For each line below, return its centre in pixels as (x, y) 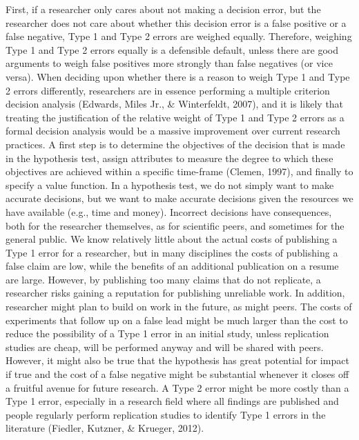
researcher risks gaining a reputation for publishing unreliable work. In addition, (175, 293)
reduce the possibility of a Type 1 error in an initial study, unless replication (167, 333)
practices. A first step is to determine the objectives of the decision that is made (175, 144)
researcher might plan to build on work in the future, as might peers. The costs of (179, 307)
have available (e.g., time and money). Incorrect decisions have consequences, (169, 211)
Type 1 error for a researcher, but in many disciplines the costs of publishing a (172, 252)
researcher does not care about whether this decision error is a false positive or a (176, 22)
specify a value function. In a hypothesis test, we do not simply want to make (170, 184)
